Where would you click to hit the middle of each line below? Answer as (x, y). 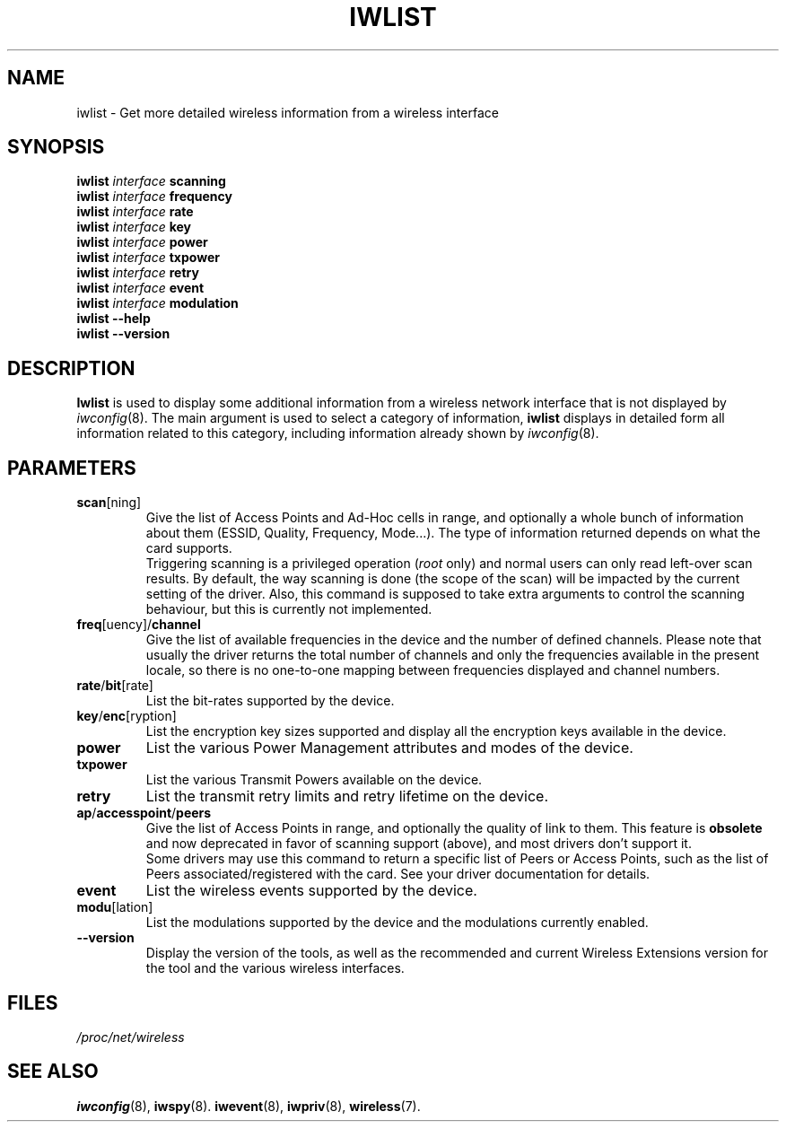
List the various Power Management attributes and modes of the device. (389, 748)
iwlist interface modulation (157, 303)
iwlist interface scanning (151, 181)
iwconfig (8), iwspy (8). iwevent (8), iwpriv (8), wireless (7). (249, 1106)
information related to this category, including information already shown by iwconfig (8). (338, 433)
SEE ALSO (53, 1072)
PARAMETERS (72, 468)
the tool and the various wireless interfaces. (275, 968)
